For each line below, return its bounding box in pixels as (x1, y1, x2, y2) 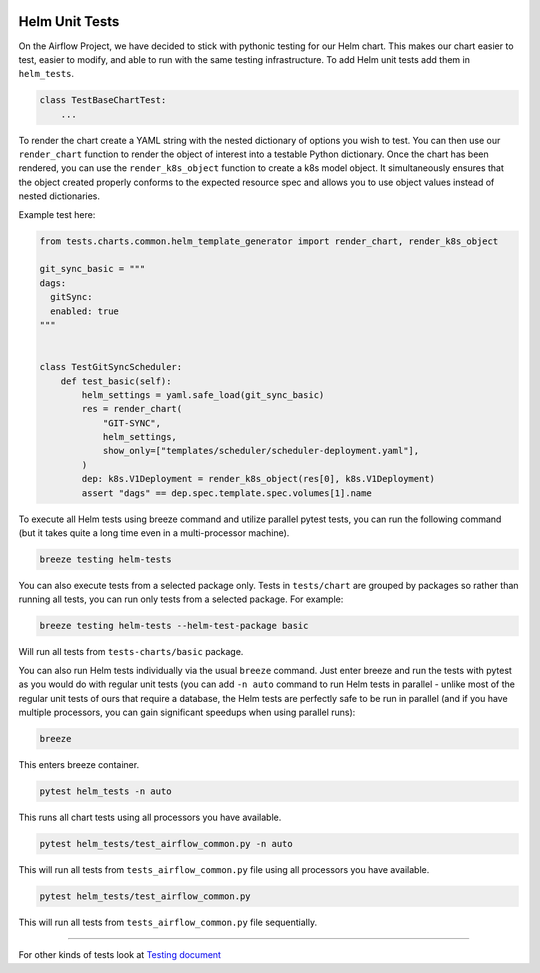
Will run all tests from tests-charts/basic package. (18, 646, 244, 658)
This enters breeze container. (18, 758, 140, 770)
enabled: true (50, 305, 120, 317)
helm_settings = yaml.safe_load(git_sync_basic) (81, 389, 325, 400)
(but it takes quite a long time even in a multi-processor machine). (18, 527, 290, 539)
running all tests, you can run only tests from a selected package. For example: (18, 593, 344, 605)
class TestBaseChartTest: (39, 95, 167, 106)
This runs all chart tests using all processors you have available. (18, 811, 282, 823)
